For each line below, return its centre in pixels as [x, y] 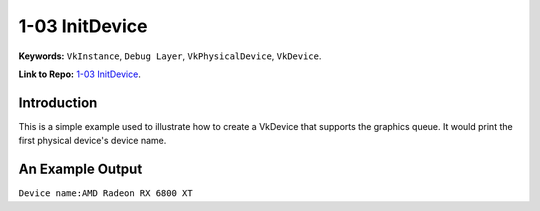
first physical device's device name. [92, 141]
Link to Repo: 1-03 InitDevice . [80, 74]
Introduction [58, 102]
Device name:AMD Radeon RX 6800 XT [106, 193]
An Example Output [80, 169]
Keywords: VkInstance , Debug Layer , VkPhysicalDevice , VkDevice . [170, 56]
